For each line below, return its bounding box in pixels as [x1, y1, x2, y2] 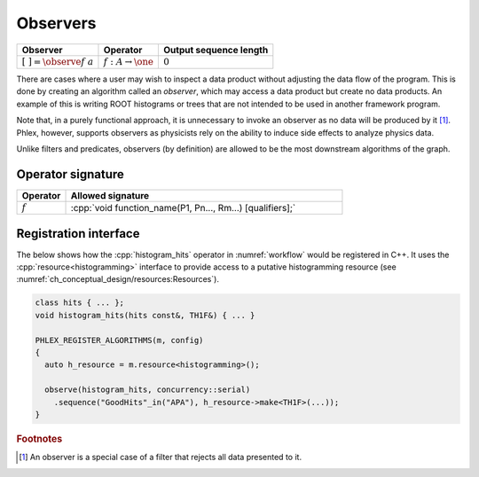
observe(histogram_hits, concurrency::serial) [44, 385, 251, 395]
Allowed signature [70, 189, 150, 201]
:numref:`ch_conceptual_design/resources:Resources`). [16, 274, 219, 285]
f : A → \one [103, 56, 154, 67]
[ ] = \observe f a [21, 56, 94, 67]
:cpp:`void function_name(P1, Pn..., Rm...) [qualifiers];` [70, 201, 296, 214]
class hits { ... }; [35, 298, 124, 308]
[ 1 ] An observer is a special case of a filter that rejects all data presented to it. [19, 452, 302, 463]
